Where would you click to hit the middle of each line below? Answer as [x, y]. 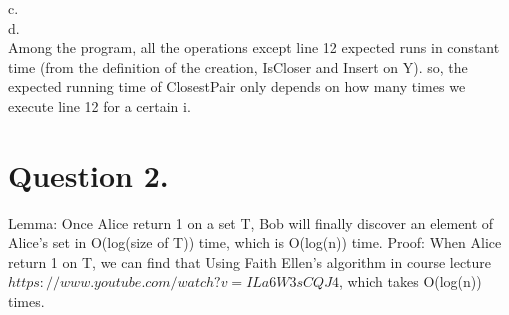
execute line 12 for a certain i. [99, 105]
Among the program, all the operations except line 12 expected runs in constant [254, 47]
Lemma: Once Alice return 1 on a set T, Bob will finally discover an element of [251, 222]
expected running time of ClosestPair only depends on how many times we [237, 86]
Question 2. [88, 174]
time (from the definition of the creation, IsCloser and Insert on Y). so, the [238, 66]
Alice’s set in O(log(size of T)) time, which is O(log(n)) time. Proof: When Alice [255, 242]
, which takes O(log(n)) [410, 281]
